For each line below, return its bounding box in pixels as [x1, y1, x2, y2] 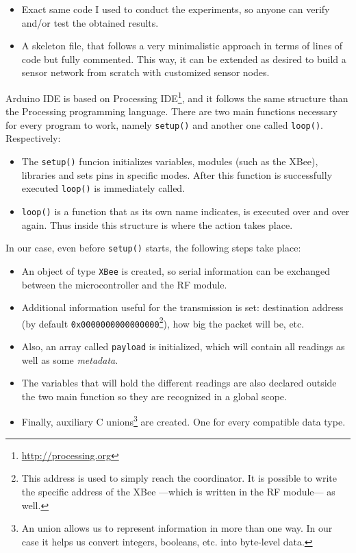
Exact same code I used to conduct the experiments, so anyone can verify [21, 2, 330, 16]
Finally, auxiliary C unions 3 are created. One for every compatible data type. [21, 413, 346, 429]
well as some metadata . [21, 352, 118, 367]
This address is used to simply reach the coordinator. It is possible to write [21, 471, 337, 485]
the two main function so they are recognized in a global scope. [21, 389, 287, 403]
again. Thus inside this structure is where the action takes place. [21, 217, 293, 232]
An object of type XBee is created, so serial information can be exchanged [21, 263, 330, 278]
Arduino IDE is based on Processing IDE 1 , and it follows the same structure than [5, 88, 348, 105]
